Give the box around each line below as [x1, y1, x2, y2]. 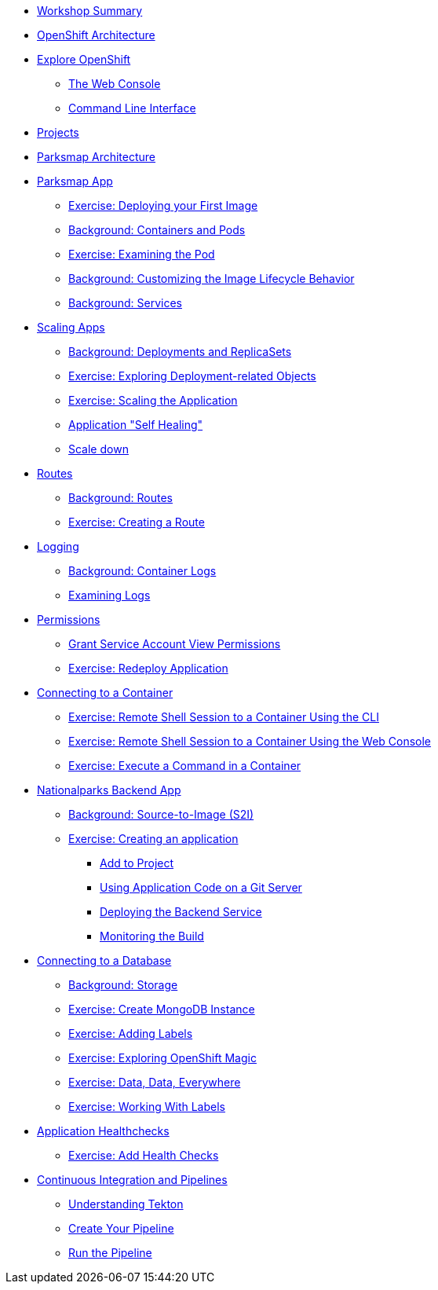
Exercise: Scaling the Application [68, 394, 238, 407]
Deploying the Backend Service [100, 905, 262, 918]
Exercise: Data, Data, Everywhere [68, 1076, 241, 1089]
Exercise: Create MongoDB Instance [68, 1002, 255, 1016]
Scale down [68, 442, 129, 456]
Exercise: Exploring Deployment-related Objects [68, 369, 316, 383]
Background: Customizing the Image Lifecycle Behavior [68, 272, 355, 285]
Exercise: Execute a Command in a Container [68, 759, 301, 772]
